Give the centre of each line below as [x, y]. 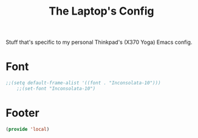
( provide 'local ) [28, 129]
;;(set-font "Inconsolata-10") [56, 89]
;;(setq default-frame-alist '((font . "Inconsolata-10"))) [84, 83]
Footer [23, 113]
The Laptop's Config [101, 11]
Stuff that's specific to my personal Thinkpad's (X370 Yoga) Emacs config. [99, 42]
